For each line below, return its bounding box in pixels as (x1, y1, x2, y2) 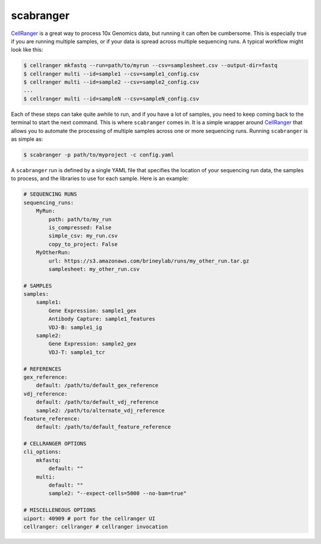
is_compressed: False (48, 224, 112, 231)
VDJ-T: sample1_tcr (48, 349, 105, 356)
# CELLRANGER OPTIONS (23, 440, 87, 447)
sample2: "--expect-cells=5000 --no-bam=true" (48, 490, 187, 497)
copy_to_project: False (48, 241, 118, 248)
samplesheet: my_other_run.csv (48, 265, 140, 273)
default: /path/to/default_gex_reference (36, 382, 159, 389)
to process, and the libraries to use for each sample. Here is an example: (11, 175, 189, 182)
